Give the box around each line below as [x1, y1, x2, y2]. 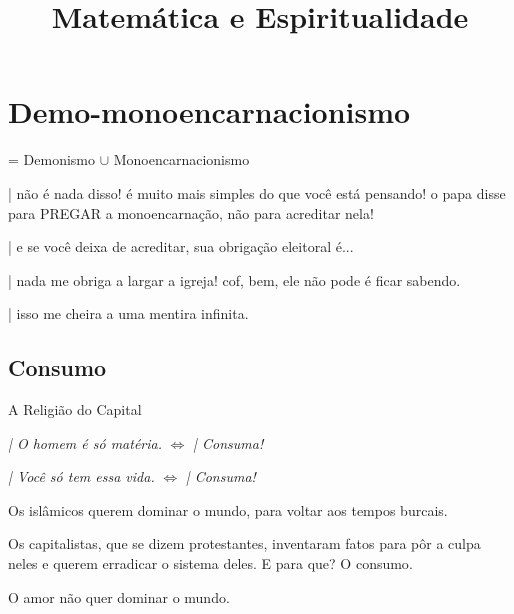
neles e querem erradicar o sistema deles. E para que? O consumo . [8, 553, 413, 574]
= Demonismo [8, 149, 95, 170]
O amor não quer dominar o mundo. [8, 586, 230, 607]
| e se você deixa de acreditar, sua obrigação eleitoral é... [8, 236, 354, 257]
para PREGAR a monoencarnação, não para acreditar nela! [8, 202, 374, 223]
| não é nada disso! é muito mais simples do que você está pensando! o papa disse [8, 182, 506, 203]
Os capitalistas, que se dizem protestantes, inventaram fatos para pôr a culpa [8, 533, 481, 554]
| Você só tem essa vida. [8, 466, 155, 487]
